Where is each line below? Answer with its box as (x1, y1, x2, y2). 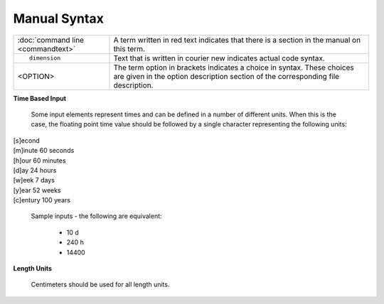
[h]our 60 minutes (13, 156, 67, 165)
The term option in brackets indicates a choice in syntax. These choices (113, 63, 355, 72)
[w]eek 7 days (13, 176, 55, 185)
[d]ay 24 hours (13, 165, 57, 174)
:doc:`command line (17, 35, 85, 45)
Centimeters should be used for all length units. (31, 281, 170, 289)
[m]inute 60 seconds (13, 146, 75, 155)
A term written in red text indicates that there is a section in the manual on (113, 35, 361, 45)
